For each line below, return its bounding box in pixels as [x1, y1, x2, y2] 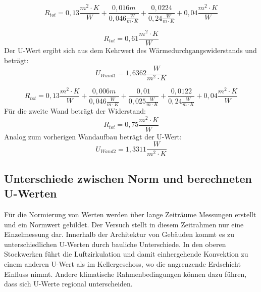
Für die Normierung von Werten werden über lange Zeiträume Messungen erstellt [4, 209, 256, 220]
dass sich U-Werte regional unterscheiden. [4, 278, 133, 289]
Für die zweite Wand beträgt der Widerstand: [4, 106, 146, 116]
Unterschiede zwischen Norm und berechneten [4, 170, 252, 186]
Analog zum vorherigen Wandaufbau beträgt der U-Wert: [4, 131, 182, 141]
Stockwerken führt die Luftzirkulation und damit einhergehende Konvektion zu [4, 249, 248, 259]
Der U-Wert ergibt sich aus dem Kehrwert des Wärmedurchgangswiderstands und [4, 45, 257, 56]
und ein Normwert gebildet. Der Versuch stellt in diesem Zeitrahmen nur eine [4, 219, 244, 229]
